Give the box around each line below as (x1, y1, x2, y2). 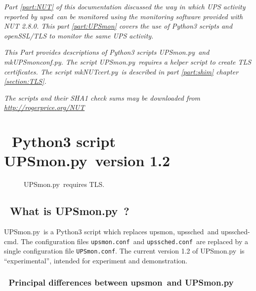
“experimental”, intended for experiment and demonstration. (4, 255, 188, 265)
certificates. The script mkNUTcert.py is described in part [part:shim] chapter (4, 66, 239, 76)
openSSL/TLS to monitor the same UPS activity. (4, 30, 154, 40)
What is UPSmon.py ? (10, 203, 129, 218)
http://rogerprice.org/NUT (4, 102, 85, 112)
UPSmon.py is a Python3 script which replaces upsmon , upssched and (4, 226, 219, 237)
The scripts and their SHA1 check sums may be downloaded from (4, 92, 201, 103)
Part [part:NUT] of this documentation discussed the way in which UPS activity (4, 1, 246, 11)
